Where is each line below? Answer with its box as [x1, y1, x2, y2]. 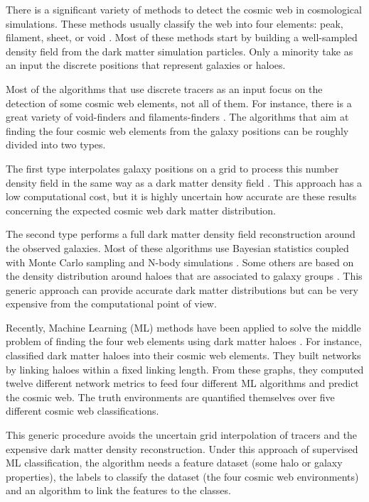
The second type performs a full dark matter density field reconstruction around [6, 227, 355, 241]
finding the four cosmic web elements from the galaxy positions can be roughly [6, 123, 349, 138]
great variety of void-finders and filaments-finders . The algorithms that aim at [6, 109, 349, 124]
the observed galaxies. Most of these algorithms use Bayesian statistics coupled [6, 240, 349, 255]
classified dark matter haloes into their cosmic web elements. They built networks [6, 348, 361, 363]
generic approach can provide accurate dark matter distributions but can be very [6, 282, 358, 297]
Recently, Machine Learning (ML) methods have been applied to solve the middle [6, 320, 361, 334]
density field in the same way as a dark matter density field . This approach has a [6, 175, 363, 190]
